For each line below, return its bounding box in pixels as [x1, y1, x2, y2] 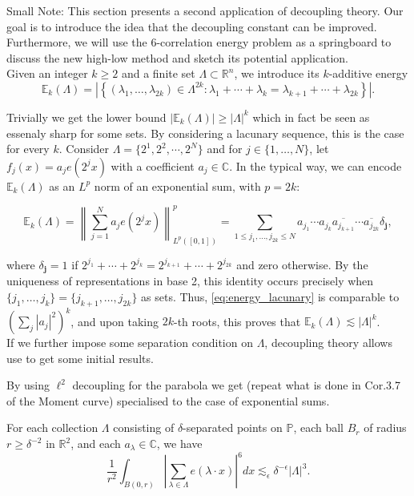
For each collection [6, 419, 98, 436]
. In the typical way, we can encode [229, 157, 402, 174]
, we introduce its [234, 65, 320, 82]
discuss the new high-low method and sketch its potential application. [6, 49, 348, 66]
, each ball [293, 419, 344, 436]
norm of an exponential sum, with [94, 177, 261, 194]
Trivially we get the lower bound [6, 108, 167, 125]
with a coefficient [111, 157, 195, 174]
